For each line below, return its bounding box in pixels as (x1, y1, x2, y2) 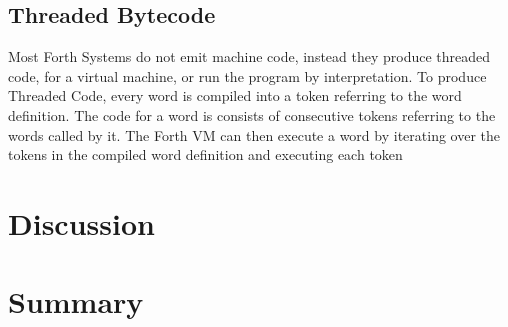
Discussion (8, 202, 155, 243)
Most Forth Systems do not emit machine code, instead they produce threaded (8, 46, 491, 67)
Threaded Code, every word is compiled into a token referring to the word (8, 85, 462, 106)
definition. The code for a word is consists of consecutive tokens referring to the (8, 104, 496, 125)
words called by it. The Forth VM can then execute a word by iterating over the (8, 124, 501, 145)
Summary (8, 281, 144, 322)
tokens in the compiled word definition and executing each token (8, 144, 403, 165)
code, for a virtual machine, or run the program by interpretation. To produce (8, 65, 487, 86)
